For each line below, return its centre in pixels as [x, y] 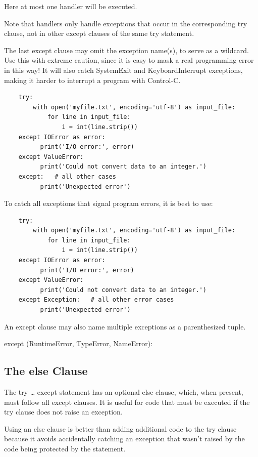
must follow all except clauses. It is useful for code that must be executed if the [127, 402]
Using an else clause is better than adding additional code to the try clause [120, 428]
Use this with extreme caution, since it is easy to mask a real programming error [129, 60]
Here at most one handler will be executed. [71, 6]
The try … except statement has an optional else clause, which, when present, [124, 392]
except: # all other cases [67, 176]
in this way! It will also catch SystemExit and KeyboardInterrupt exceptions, [123, 70]
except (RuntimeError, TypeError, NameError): [78, 343]
